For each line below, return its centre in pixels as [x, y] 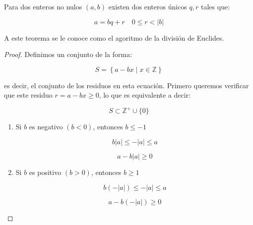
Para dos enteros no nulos [43, 6]
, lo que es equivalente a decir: [145, 95]
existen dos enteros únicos [148, 6]
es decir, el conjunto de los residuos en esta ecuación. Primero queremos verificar [126, 85]
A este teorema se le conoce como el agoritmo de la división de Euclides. [114, 37]
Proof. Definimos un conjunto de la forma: [68, 54]
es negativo [46, 127]
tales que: [216, 6]
